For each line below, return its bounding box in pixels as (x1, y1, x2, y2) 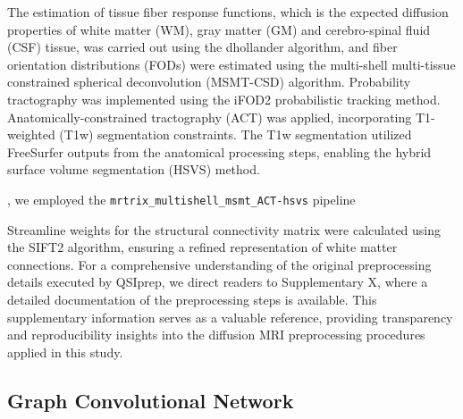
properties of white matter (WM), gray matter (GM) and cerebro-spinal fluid (7, 20, 431, 38)
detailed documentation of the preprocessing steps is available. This (7, 289, 377, 308)
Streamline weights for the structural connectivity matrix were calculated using (7, 220, 442, 239)
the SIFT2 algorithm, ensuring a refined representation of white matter (7, 238, 398, 256)
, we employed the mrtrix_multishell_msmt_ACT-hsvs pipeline (7, 189, 356, 208)
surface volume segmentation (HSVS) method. (7, 160, 260, 179)
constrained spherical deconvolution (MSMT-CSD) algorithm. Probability (7, 72, 411, 91)
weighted (7, 125, 55, 144)
